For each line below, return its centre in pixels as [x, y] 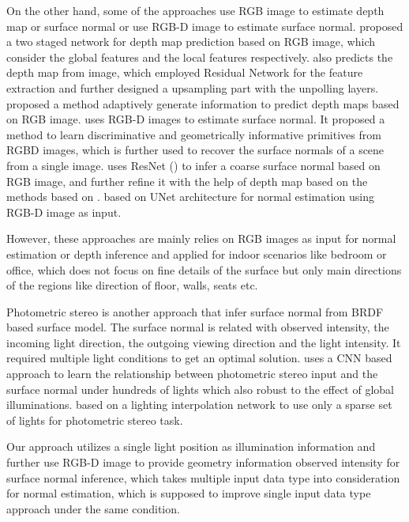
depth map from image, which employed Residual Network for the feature [185, 72]
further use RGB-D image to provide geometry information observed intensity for [203, 462]
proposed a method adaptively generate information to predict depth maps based [203, 103]
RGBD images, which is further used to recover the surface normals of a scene [195, 150]
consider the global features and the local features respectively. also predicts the [200, 57]
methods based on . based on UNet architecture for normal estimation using [191, 197]
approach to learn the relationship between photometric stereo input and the [192, 374]
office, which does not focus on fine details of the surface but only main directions [204, 269]
